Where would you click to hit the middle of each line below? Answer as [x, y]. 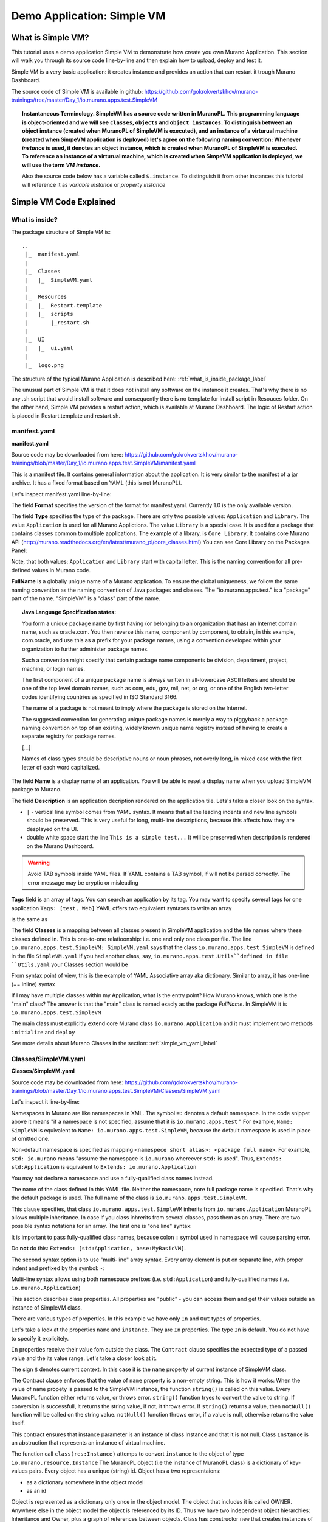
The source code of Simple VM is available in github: [77, 91]
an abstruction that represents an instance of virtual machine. [88, 1443]
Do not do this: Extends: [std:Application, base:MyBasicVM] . [99, 1249]
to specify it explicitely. [40, 1338]
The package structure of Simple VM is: [61, 232]
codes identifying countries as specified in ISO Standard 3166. [100, 696]
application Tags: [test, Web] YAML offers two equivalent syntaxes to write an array [121, 908]
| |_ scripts [49, 314]
